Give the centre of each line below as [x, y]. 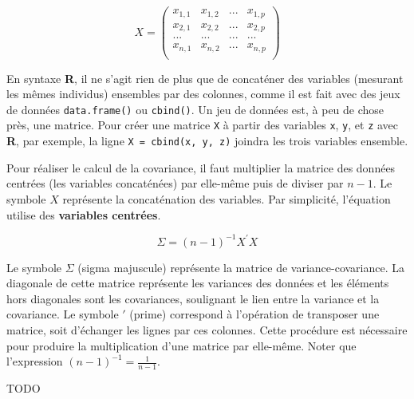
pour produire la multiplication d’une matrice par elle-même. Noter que [181, 345]
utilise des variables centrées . [84, 214]
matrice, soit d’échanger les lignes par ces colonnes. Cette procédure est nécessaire [207, 330]
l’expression [35, 361]
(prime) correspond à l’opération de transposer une [254, 314]
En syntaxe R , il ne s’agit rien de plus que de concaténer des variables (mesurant [205, 78]
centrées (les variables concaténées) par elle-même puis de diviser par [175, 183]
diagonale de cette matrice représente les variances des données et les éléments [198, 283]
